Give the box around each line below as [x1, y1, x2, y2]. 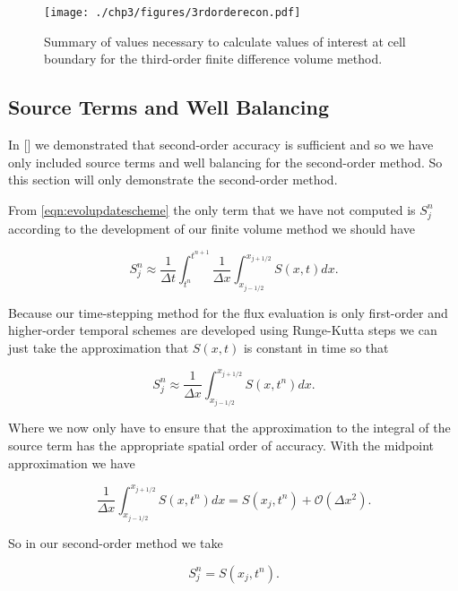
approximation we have [8, 453, 135, 472]
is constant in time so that [243, 338, 389, 356]
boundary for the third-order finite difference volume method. [44, 49, 383, 68]
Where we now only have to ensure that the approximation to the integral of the [8, 418, 451, 437]
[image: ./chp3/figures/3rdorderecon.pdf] [44, 6, 301, 19]
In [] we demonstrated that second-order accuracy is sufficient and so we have [8, 135, 434, 154]
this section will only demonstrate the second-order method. [8, 170, 338, 189]
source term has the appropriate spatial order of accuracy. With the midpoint [8, 435, 434, 454]
